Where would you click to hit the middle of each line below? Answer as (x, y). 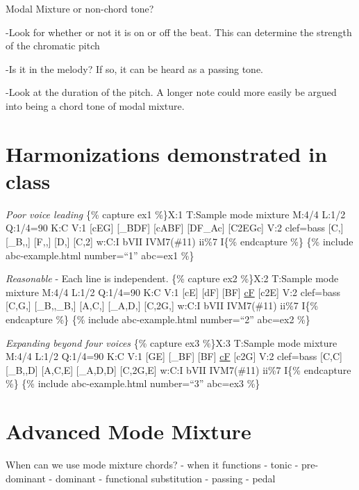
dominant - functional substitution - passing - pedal (165, 478)
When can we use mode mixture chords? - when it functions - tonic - (152, 465)
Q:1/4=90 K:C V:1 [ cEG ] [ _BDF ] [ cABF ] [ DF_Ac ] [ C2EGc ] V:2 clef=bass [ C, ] (175, 228)
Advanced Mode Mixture (128, 431)
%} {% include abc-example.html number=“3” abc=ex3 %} (133, 383)
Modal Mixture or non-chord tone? (80, 8)
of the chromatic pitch (53, 46)
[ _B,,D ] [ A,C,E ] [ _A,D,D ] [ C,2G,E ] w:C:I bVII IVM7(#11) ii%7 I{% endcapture (178, 369)
